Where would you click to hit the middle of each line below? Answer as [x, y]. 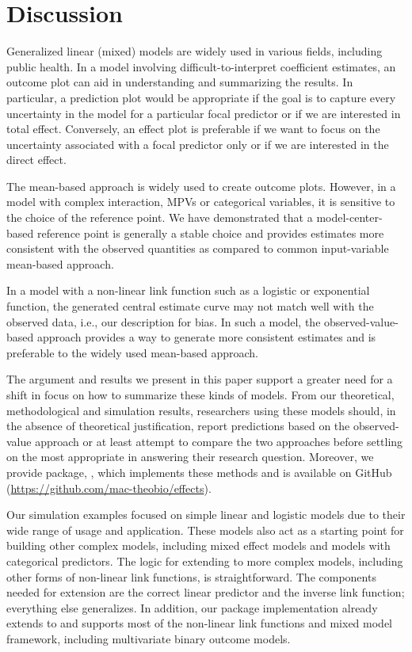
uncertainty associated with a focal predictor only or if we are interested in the [198, 144]
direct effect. [36, 160]
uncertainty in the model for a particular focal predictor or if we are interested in [204, 113]
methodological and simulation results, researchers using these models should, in [201, 410]
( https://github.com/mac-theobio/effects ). [109, 488]
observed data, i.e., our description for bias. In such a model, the [164, 321]
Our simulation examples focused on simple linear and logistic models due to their [206, 515]
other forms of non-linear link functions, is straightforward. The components [191, 576]
